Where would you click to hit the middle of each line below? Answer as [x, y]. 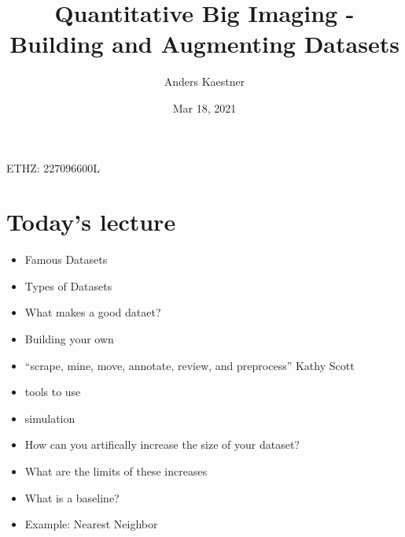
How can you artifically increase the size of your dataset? [162, 444]
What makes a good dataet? [93, 312]
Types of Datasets [68, 285]
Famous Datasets [66, 259]
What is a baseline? [72, 497]
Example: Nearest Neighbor [91, 524]
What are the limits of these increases [116, 470]
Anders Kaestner [204, 81]
